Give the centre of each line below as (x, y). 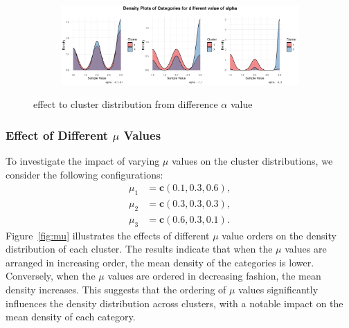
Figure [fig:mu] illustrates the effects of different (108, 235)
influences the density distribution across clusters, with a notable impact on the (174, 303)
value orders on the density (279, 235)
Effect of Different (57, 135)
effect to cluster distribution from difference (126, 104)
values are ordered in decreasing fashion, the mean (214, 276)
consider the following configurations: (84, 174)
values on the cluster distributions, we (252, 160)
